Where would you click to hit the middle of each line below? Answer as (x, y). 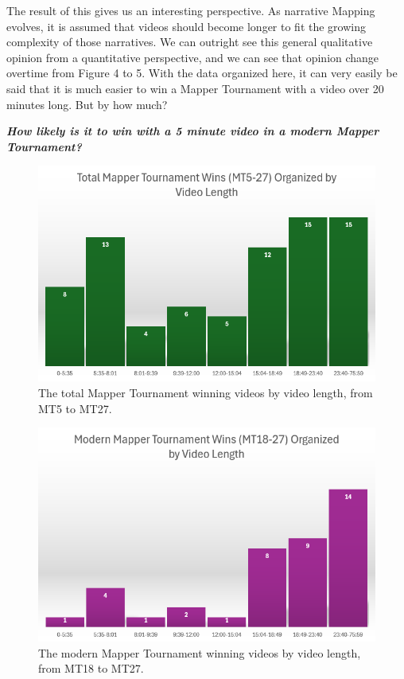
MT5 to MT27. (75, 408)
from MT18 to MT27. (91, 668)
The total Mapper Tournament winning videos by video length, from (206, 392)
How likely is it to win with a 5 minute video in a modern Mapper (193, 131)
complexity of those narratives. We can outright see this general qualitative (190, 42)
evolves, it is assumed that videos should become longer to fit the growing (186, 26)
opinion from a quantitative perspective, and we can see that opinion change (193, 57)
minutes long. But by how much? (87, 104)
